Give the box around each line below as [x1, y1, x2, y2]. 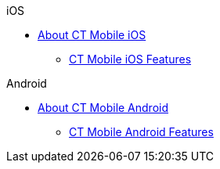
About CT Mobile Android [38, 101, 169, 114]
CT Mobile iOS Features [69, 52, 192, 66]
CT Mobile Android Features [69, 125, 214, 138]
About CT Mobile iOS [38, 28, 146, 41]
